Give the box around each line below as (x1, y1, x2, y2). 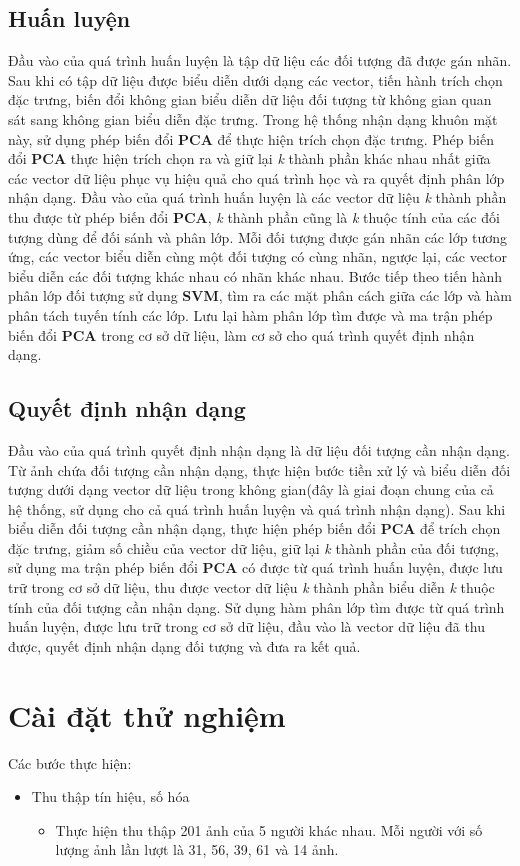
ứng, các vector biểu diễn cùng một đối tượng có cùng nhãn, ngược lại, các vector (8, 246, 508, 267)
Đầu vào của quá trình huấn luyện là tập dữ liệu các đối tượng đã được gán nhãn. (8, 50, 512, 71)
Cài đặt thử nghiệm (8, 694, 286, 735)
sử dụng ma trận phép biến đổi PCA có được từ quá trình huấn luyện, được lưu (8, 557, 503, 578)
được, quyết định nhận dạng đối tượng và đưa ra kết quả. (8, 635, 361, 656)
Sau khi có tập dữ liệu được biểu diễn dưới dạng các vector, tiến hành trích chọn (8, 69, 503, 90)
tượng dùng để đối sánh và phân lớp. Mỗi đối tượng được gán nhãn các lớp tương (8, 226, 508, 247)
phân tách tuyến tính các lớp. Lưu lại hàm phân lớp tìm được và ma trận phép (8, 304, 493, 325)
